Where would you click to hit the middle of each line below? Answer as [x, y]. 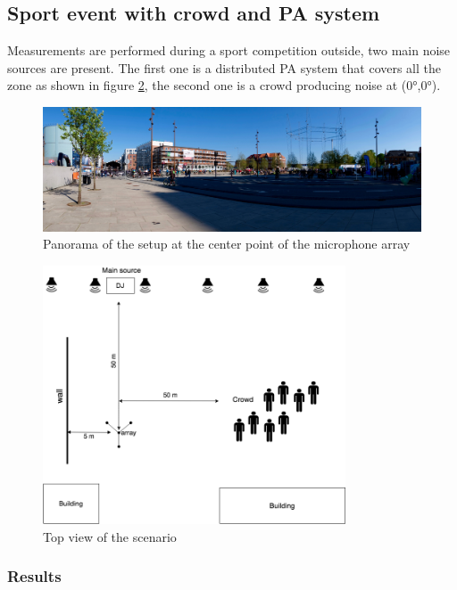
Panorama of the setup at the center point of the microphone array [227, 244]
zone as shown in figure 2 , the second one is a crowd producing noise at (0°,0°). [224, 85]
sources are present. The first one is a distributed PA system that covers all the [224, 67]
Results [34, 576]
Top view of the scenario [110, 536]
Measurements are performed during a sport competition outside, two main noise [229, 50]
